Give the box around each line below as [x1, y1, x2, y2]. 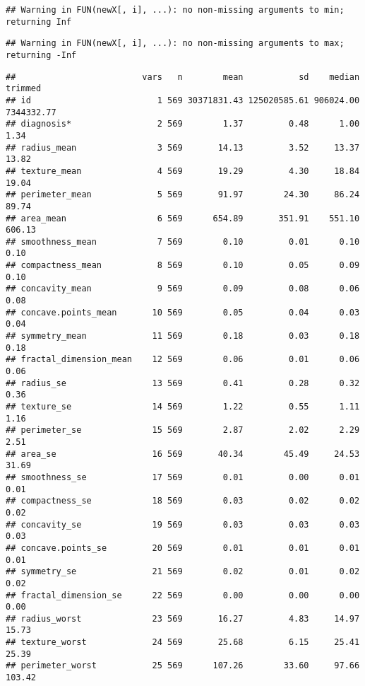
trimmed [6, 83, 42, 94]
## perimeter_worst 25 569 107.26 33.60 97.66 [6, 661, 360, 671]
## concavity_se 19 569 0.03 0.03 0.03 [6, 519, 360, 530]
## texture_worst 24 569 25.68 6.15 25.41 [6, 637, 360, 648]
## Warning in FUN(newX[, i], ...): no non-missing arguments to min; [6, 5, 345, 15]
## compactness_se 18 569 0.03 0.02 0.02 [6, 496, 360, 506]
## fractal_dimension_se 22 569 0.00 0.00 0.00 [6, 590, 360, 600]
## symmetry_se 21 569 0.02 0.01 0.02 [6, 566, 360, 577]
